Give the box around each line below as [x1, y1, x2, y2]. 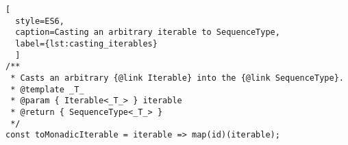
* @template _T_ [10, 84, 84, 94]
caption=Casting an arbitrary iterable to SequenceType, [15, 27, 280, 38]
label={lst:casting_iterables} [15, 38, 158, 49]
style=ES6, [15, 16, 64, 26]
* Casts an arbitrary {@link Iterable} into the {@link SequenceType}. [10, 72, 344, 83]
